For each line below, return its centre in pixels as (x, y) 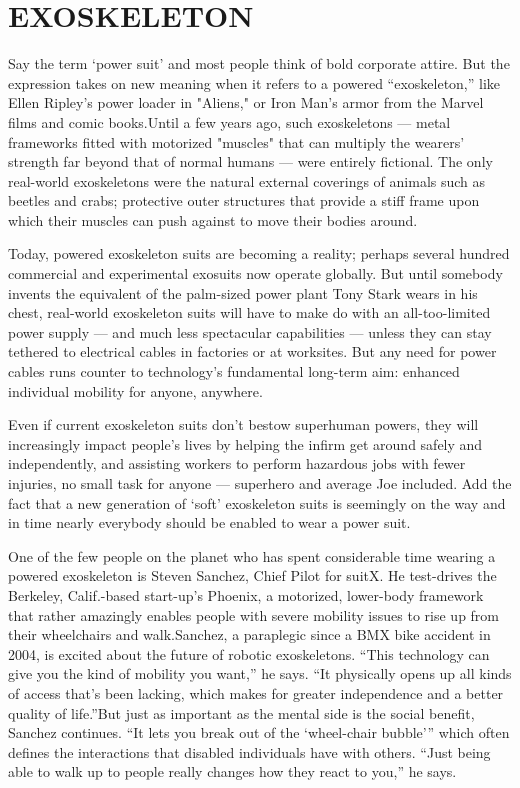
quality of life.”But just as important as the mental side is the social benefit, (241, 712)
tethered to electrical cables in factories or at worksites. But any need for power (252, 351)
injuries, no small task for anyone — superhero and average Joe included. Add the (260, 483)
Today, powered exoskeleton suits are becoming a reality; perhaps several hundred (259, 253)
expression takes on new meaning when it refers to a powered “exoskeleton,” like (254, 82)
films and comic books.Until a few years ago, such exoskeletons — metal (229, 121)
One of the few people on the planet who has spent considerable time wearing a (252, 555)
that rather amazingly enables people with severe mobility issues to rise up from (254, 614)
